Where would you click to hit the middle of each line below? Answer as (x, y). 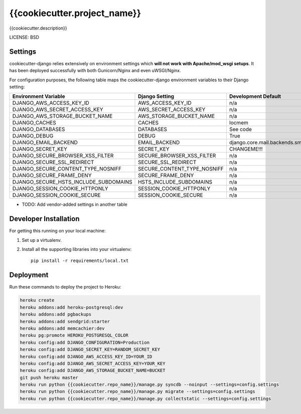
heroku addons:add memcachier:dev (62, 328)
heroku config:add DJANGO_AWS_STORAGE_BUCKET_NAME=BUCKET (93, 371)
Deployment (29, 275)
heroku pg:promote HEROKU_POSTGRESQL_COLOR (74, 335)
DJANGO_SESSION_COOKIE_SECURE (57, 195)
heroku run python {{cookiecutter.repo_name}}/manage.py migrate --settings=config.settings (137, 392)
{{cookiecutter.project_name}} (75, 13)
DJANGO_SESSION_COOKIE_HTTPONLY (60, 189)
